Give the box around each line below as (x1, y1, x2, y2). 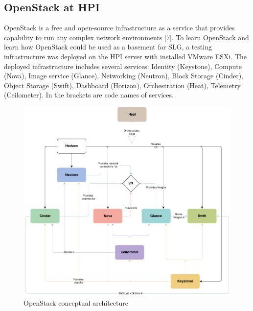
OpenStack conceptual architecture (23, 297, 128, 308)
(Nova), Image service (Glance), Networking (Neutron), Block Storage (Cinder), (4, 71, 243, 81)
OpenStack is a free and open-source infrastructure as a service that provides (4, 23, 235, 33)
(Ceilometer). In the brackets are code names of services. (4, 90, 174, 100)
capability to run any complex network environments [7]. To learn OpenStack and (4, 32, 249, 42)
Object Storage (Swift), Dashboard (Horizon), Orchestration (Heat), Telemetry (4, 80, 241, 90)
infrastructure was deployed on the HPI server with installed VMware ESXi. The (4, 51, 247, 61)
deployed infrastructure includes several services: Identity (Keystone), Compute (4, 61, 242, 71)
